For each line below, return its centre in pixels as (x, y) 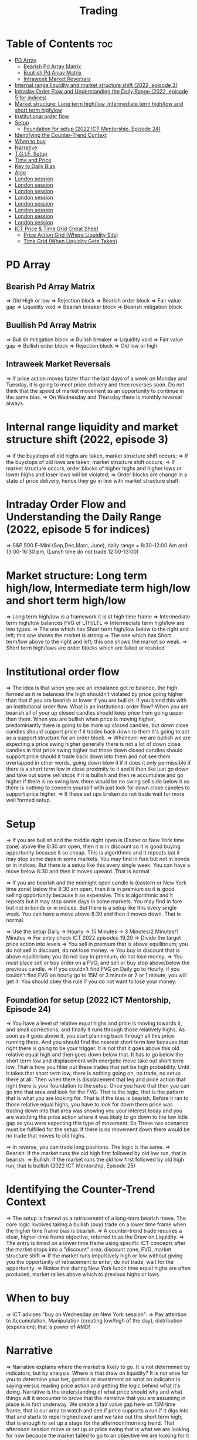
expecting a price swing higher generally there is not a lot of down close (93, 744)
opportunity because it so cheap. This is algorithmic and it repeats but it (93, 853)
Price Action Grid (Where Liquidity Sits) (71, 235)
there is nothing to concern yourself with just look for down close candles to (98, 788)
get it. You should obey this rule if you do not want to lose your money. (91, 981)
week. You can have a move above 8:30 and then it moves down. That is (94, 914)
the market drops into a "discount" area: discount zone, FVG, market (89, 1249)
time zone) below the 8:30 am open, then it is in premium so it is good (90, 889)
